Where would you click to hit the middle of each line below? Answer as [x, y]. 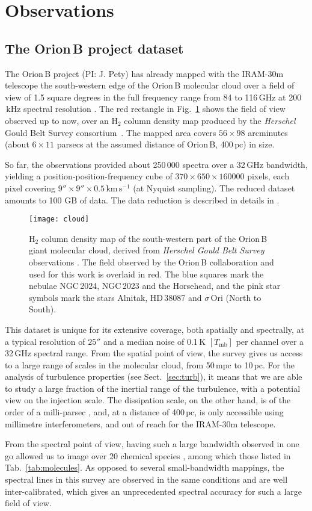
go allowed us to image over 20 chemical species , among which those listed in [148, 455]
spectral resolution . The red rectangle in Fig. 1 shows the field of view [154, 109]
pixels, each [268, 176]
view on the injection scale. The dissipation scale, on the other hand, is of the [148, 400]
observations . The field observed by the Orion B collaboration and [151, 262]
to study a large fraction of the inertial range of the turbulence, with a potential [153, 388]
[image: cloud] [59, 219]
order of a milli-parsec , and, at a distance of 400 [95, 412]
